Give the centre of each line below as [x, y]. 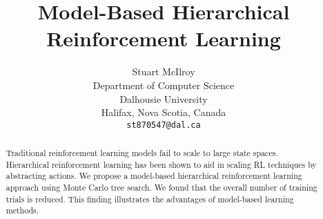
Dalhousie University [164, 98]
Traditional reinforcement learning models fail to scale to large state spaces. [142, 153]
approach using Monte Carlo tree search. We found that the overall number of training [161, 188]
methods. [22, 210]
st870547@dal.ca [164, 125]
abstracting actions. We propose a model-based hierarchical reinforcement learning [154, 176]
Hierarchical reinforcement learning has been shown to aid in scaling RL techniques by [161, 164]
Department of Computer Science [164, 85]
